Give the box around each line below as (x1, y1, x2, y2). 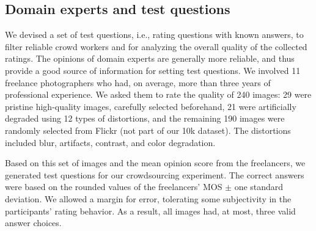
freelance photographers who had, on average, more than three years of (5, 76, 271, 89)
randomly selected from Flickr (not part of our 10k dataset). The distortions (5, 123, 291, 136)
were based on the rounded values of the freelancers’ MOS (5, 180, 222, 193)
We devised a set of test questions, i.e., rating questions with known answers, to (5, 28, 304, 41)
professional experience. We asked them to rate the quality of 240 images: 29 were (5, 88, 312, 101)
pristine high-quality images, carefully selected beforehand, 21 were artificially (5, 100, 296, 112)
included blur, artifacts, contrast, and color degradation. (5, 136, 216, 148)
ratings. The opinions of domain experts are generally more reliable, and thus (5, 52, 295, 65)
